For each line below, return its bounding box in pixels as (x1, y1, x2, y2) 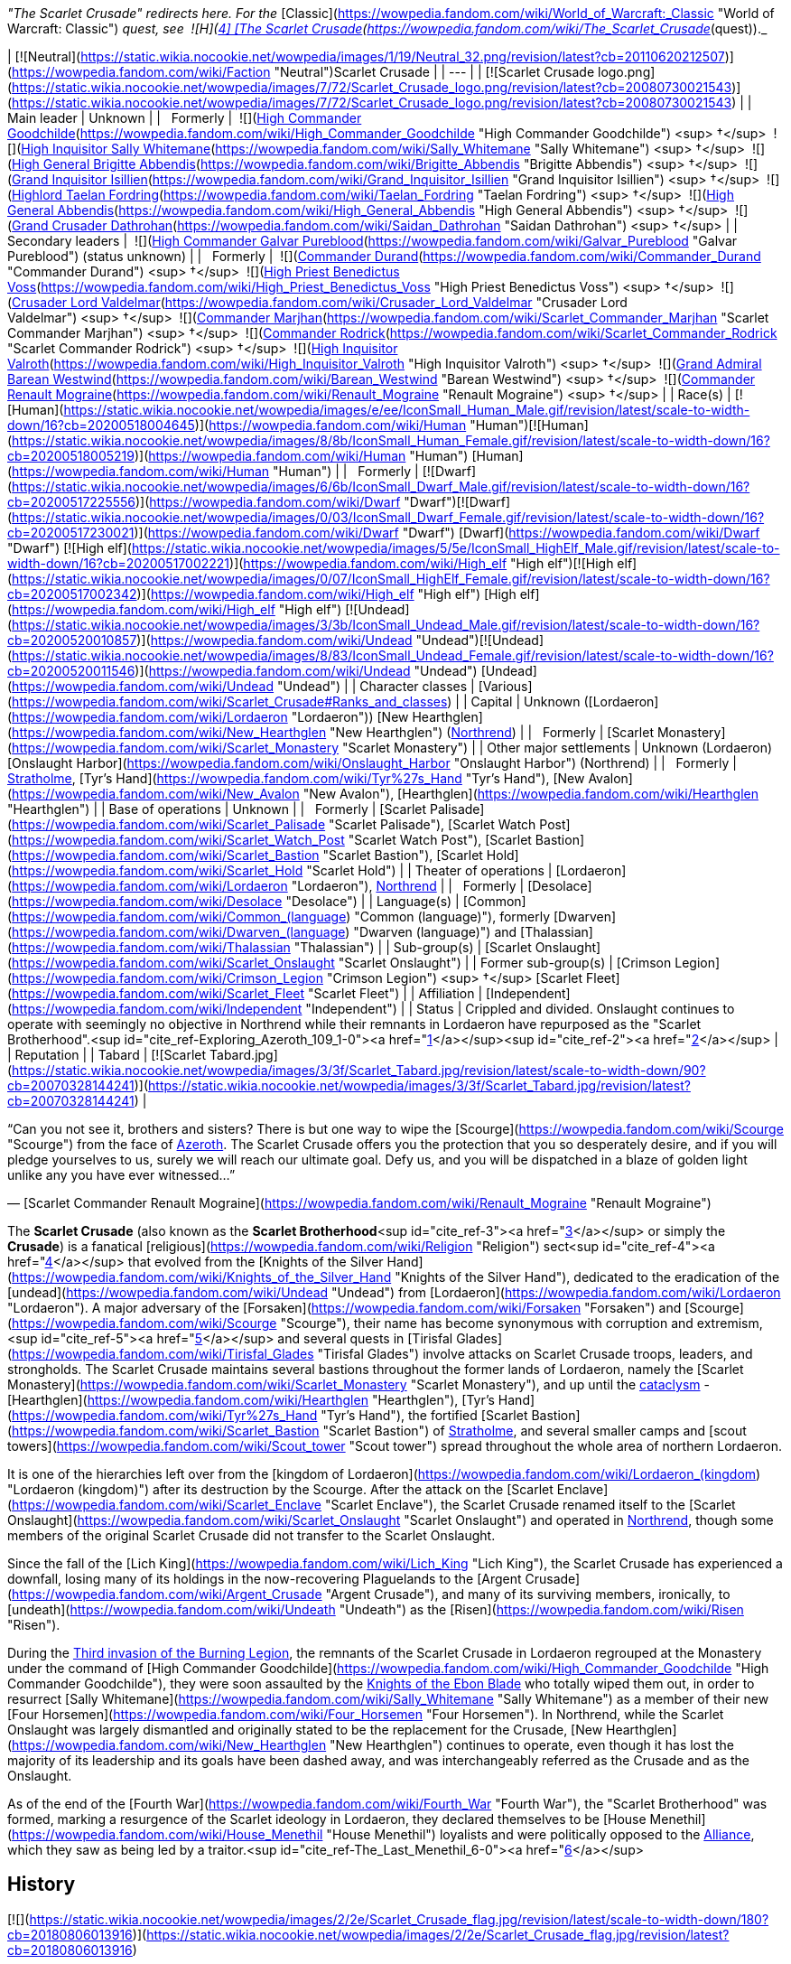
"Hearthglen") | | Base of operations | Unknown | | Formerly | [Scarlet (7, 801, 427, 817)
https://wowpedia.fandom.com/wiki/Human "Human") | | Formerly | (12, 463, 419, 479)
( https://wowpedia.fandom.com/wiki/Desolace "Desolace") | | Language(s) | (7, 893, 460, 909)
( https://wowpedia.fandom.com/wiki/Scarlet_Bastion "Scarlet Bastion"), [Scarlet (7, 847, 483, 863)
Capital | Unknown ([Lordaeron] (470, 694, 659, 709)
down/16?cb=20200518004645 (7, 417, 195, 433)
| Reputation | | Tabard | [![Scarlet (7, 1047, 207, 1062)
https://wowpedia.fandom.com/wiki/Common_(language (12, 909, 347, 924)
